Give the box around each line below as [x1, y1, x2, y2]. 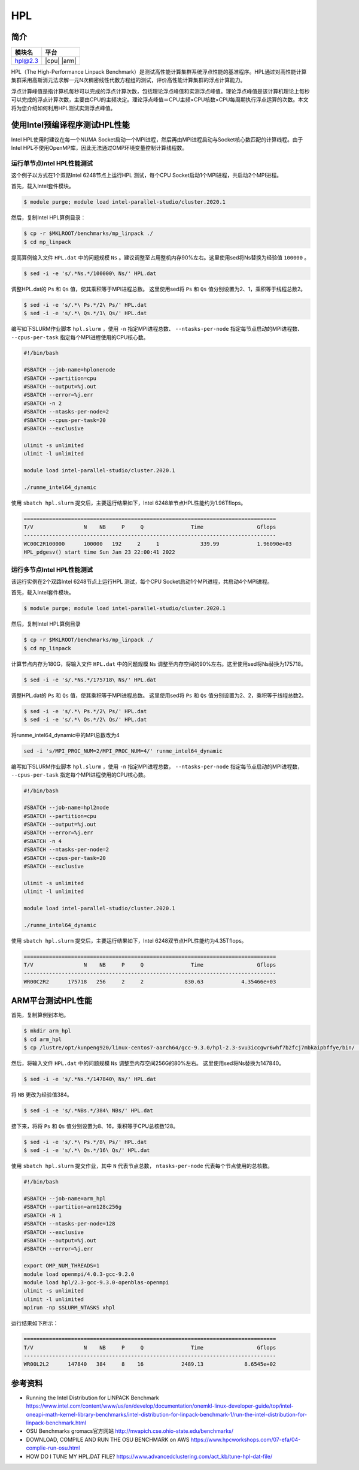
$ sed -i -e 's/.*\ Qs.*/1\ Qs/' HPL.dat [23, 310, 147, 317]
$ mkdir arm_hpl [23, 1028, 72, 1034]
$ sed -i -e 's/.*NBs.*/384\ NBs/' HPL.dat [23, 1107, 154, 1114]
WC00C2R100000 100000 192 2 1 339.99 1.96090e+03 [23, 540, 293, 547]
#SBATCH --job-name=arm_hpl [23, 1196, 106, 1202]
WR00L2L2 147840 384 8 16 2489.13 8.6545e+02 [23, 1361, 276, 1368]
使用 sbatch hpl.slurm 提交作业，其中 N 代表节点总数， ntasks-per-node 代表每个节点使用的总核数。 [11, 1163, 273, 1170]
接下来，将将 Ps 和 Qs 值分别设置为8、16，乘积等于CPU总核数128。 [11, 1122, 179, 1130]
